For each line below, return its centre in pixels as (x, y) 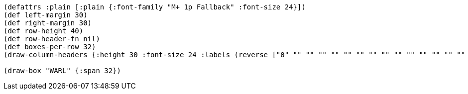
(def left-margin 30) (46, 15)
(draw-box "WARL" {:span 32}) (62, 71)
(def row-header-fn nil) (52, 39)
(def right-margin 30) (48, 23)
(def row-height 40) (44, 31)
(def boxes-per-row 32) (50, 47)
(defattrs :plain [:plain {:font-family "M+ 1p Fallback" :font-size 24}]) (155, 7)
